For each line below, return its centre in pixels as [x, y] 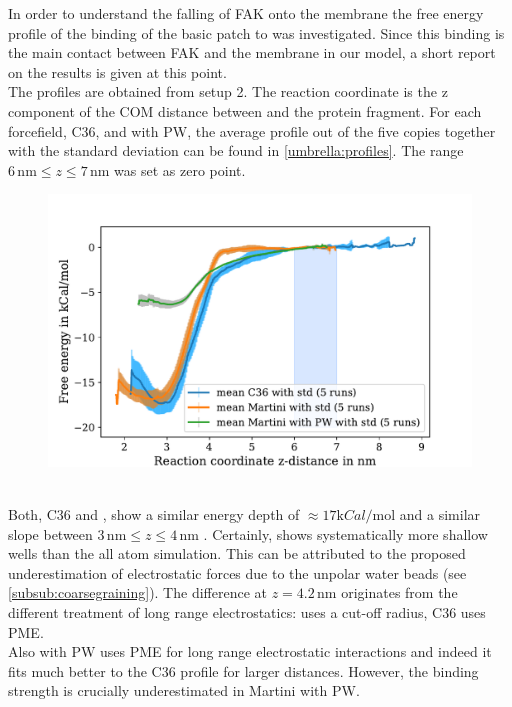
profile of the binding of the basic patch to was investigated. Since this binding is [256, 32]
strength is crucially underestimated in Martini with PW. [184, 690]
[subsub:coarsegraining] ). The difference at [137, 592]
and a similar [440, 513]
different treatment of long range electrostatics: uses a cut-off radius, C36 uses [247, 611]
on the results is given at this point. [117, 71]
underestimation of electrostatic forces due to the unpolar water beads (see [237, 572]
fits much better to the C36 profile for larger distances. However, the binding [243, 670]
